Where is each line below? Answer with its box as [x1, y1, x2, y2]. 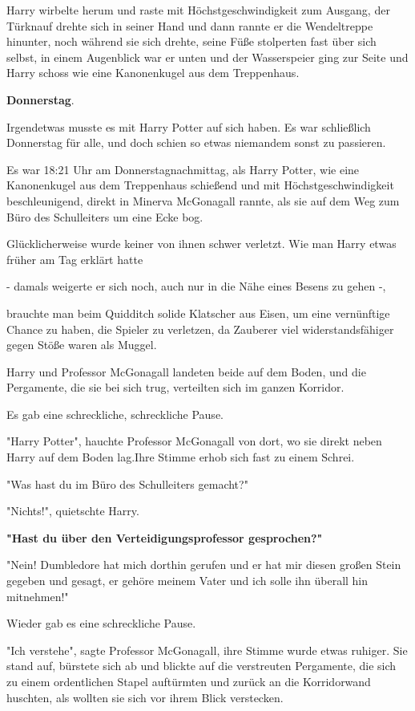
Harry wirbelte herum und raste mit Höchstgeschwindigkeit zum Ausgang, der [6, 2, 390, 18]
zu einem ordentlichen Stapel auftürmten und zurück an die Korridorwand [6, 673, 371, 689]
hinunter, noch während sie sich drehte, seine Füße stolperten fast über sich [6, 33, 377, 50]
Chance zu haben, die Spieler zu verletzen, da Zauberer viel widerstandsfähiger [6, 320, 394, 337]
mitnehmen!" [6, 587, 69, 604]
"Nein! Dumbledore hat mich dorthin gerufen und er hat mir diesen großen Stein [6, 556, 401, 573]
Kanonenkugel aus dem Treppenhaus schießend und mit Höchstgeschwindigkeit [6, 177, 394, 193]
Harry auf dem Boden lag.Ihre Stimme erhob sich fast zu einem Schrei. [6, 449, 355, 465]
